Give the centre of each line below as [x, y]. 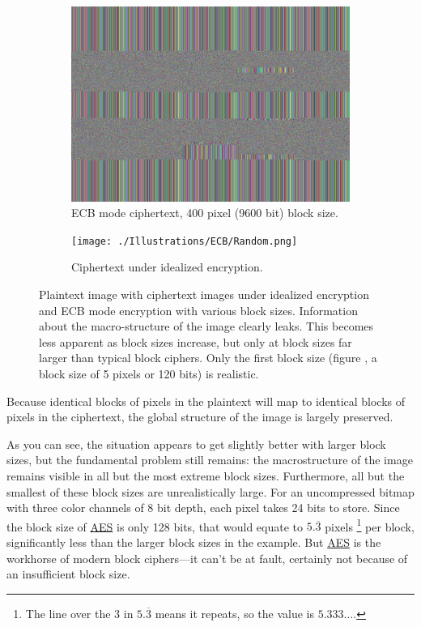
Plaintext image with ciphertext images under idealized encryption [204, 294]
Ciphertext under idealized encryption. [167, 267]
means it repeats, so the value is [234, 613]
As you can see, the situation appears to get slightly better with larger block [196, 444]
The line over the [68, 613]
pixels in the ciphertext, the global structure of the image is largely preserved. [200, 417]
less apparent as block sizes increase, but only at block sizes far [196, 341]
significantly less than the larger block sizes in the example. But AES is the [194, 542]
